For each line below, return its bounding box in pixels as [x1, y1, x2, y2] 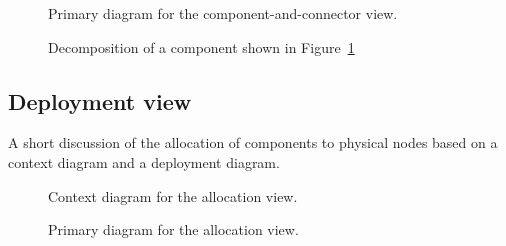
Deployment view [8, 85, 192, 116]
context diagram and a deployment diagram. [8, 151, 280, 172]
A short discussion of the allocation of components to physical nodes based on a [8, 132, 498, 153]
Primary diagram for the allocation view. [48, 219, 299, 240]
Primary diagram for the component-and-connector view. [48, 3, 398, 23]
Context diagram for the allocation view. [48, 185, 298, 206]
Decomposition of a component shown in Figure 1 [48, 36, 355, 57]
